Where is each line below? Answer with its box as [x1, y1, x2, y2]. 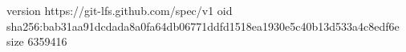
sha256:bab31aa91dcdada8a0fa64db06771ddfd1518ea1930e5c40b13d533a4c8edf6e [6, 17, 400, 34]
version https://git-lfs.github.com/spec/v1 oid [6, 2, 233, 18]
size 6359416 [6, 33, 67, 50]
